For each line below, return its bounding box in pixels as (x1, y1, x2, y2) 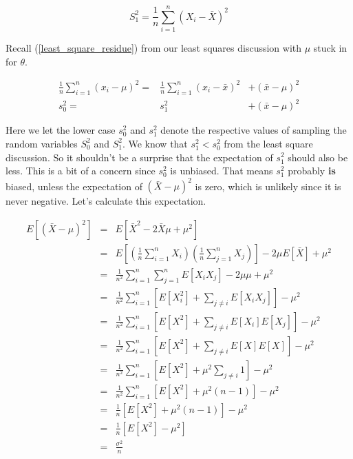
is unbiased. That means (170, 163, 273, 178)
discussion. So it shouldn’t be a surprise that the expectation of (6, 150, 273, 164)
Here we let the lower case (6, 123, 116, 137)
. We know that (122, 136, 188, 150)
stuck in (313, 41, 347, 55)
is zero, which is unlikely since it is (195, 178, 341, 193)
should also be (288, 150, 348, 164)
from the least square (224, 136, 313, 150)
